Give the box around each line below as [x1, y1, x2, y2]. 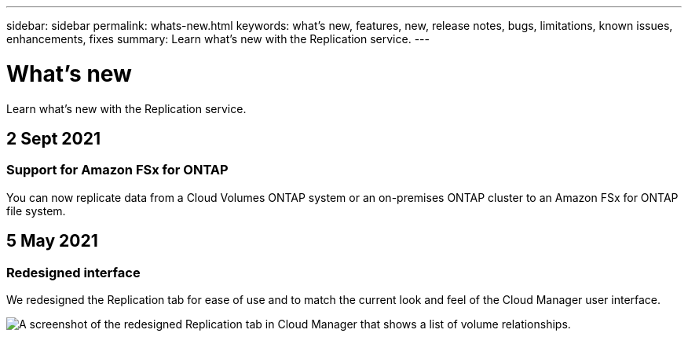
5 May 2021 [6, 231, 98, 251]
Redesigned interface [6, 264, 141, 280]
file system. [6, 203, 66, 218]
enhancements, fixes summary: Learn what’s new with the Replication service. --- [6, 32, 430, 46]
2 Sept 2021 [6, 128, 101, 148]
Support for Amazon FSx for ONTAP [6, 162, 229, 178]
